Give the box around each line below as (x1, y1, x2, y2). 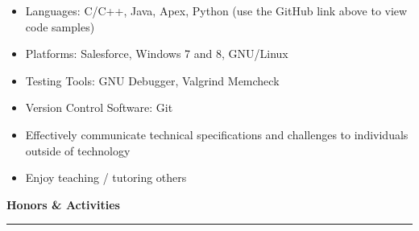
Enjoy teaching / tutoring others (25, 169, 187, 186)
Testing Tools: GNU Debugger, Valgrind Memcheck (25, 72, 280, 89)
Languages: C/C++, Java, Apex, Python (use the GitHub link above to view (25, 2, 408, 19)
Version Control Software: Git (25, 99, 173, 116)
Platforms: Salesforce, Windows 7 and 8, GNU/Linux (25, 45, 288, 62)
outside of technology (25, 142, 131, 159)
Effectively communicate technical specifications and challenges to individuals (25, 126, 409, 142)
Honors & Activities (6, 196, 120, 212)
